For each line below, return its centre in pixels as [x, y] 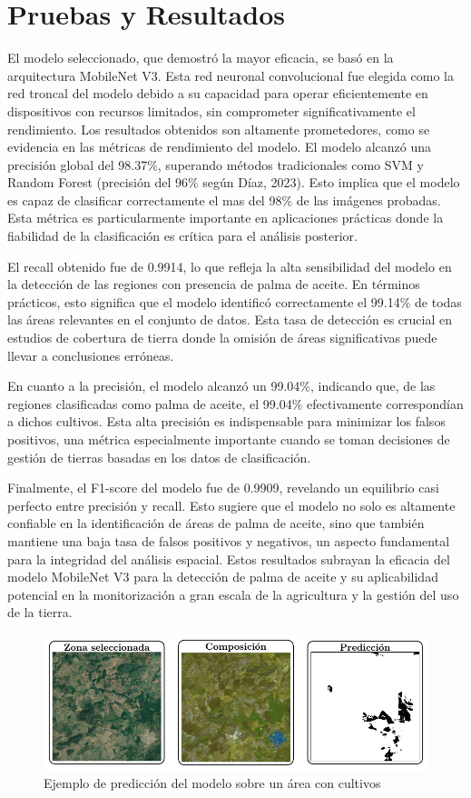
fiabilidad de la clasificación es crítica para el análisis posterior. [182, 236]
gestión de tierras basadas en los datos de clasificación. [159, 457]
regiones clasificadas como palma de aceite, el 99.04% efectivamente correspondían [235, 403]
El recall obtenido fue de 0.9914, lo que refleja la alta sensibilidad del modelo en [230, 266]
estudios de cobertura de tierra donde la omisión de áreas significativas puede [222, 338]
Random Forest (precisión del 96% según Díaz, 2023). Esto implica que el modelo [234, 182]
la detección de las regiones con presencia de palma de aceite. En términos [214, 284]
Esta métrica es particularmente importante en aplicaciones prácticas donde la [226, 218]
